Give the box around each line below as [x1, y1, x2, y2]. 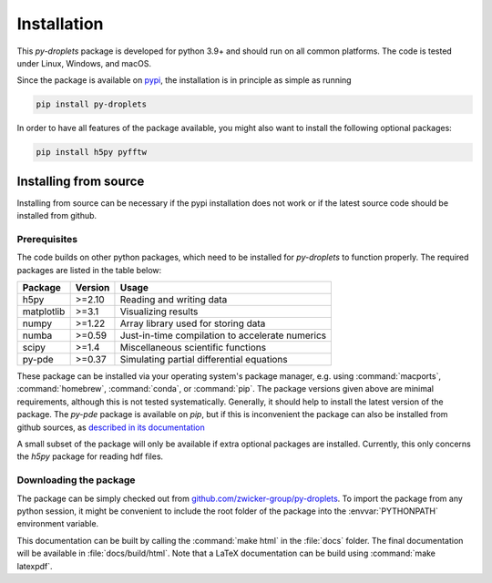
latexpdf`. [16, 560, 54, 571]
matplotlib [22, 305, 66, 318]
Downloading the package [16, 474, 136, 486]
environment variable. [16, 518, 99, 529]
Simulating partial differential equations [119, 353, 289, 366]
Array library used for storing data [119, 317, 266, 330]
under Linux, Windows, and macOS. [16, 57, 152, 68]
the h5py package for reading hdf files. [16, 451, 164, 462]
